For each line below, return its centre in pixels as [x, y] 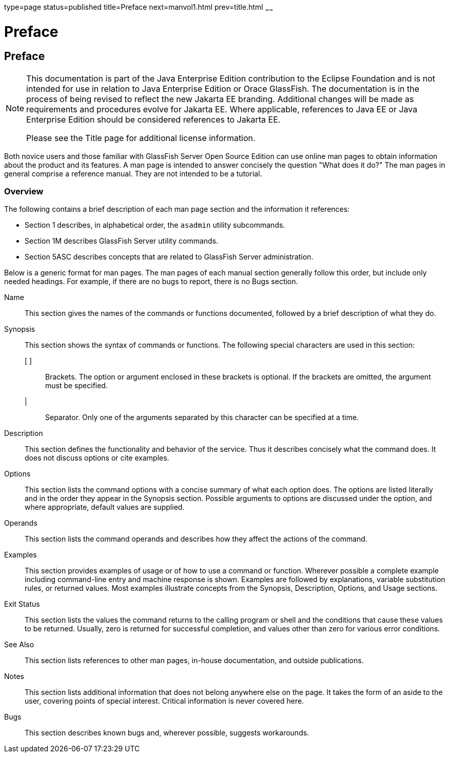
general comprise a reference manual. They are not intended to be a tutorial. [133, 173]
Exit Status [22, 604]
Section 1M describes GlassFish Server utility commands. [122, 241]
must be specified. [76, 386]
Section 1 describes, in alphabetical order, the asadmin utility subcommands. [155, 225]
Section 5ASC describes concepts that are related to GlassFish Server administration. [169, 257]
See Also [19, 645]
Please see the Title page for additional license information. [141, 138]
